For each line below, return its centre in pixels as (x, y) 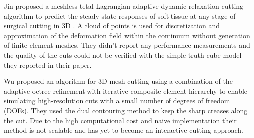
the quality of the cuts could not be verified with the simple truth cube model (123, 54)
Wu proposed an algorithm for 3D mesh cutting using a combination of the (118, 81)
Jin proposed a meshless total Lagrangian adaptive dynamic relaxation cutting (124, 6)
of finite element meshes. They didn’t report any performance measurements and (127, 45)
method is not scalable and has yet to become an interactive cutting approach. (124, 130)
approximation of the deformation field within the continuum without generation (127, 35)
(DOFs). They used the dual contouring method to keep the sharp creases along (126, 110)
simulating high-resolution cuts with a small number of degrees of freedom (117, 101)
